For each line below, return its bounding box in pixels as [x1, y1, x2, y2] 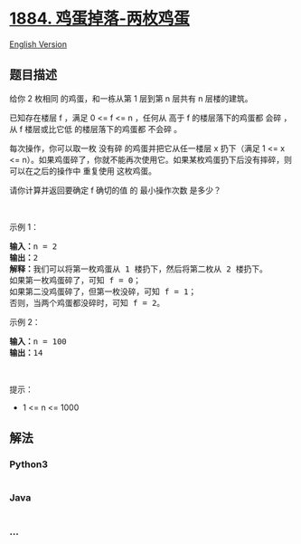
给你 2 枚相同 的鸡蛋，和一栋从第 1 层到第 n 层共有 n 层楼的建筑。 [9, 92, 253, 104]
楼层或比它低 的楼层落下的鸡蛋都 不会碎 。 [24, 123, 183, 134]
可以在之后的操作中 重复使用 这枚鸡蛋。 [9, 165, 156, 177]
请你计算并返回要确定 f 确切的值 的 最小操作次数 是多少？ [9, 185, 221, 196]
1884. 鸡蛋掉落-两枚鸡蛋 [9, 8, 190, 29]
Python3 [9, 458, 48, 471]
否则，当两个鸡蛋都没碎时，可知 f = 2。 [9, 298, 165, 308]
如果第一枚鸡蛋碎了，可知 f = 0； [9, 275, 142, 285]
